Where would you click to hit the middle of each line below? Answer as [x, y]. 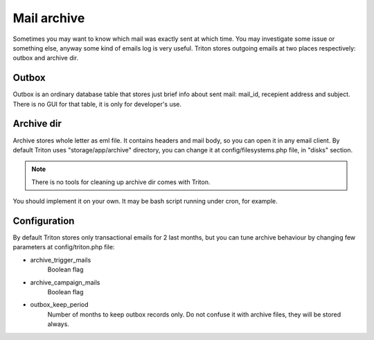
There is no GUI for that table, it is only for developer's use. [97, 104]
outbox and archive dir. [46, 58]
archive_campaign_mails [65, 282]
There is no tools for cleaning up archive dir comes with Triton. [121, 182]
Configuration [44, 221]
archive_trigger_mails [61, 260]
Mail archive [49, 18]
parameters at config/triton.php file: [64, 247]
